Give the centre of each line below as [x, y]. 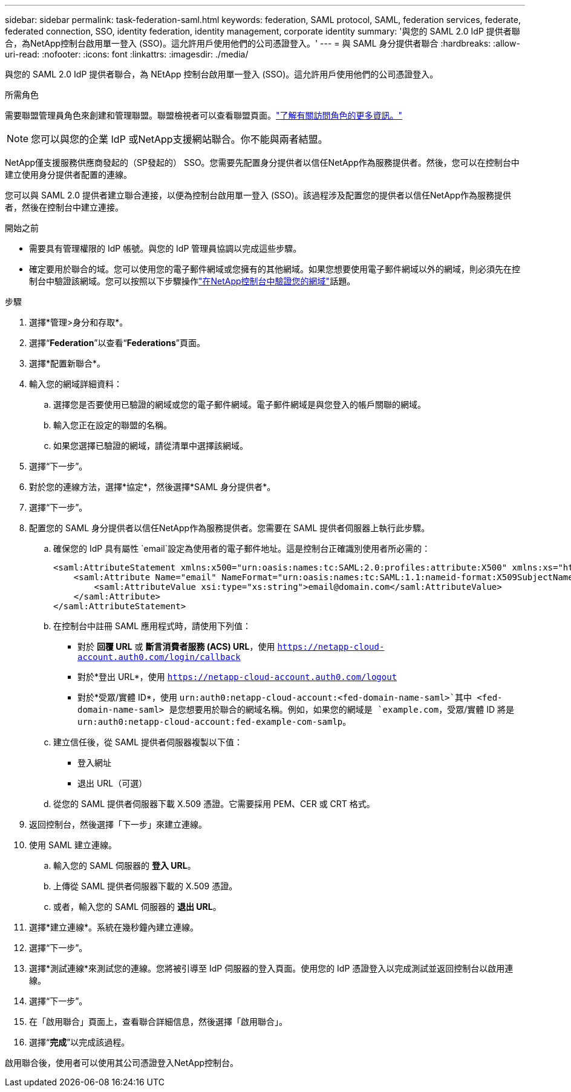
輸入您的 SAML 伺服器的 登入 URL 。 [125, 865]
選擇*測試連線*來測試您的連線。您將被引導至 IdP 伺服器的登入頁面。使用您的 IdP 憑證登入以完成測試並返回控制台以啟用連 [271, 968]
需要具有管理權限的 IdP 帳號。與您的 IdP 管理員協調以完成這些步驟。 [165, 248]
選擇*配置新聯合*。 [67, 363]
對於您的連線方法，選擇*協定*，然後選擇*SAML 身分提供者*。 [152, 487]
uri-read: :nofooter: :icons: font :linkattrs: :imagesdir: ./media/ [127, 54]
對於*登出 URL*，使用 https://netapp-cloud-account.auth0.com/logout [237, 677]
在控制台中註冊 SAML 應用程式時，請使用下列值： [152, 626]
